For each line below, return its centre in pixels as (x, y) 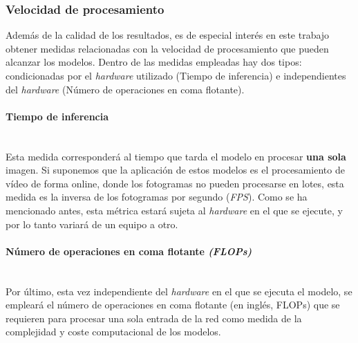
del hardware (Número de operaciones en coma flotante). (125, 89)
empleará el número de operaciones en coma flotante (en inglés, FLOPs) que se (173, 305)
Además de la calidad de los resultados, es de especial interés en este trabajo (168, 35)
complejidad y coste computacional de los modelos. (113, 332)
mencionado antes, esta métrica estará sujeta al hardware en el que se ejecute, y (174, 210)
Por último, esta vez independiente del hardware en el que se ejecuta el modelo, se (179, 291)
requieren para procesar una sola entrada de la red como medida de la (154, 318)
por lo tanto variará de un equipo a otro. (92, 224)
